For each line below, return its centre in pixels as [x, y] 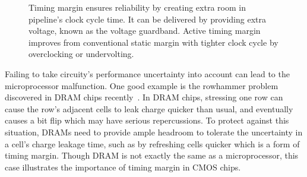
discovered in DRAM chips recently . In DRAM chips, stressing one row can [144, 97]
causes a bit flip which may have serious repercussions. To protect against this [147, 120]
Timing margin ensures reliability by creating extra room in [137, 7]
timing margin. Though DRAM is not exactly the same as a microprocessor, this [152, 155]
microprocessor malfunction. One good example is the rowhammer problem [142, 85]
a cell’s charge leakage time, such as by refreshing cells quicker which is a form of [152, 143]
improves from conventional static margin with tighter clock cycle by [153, 42]
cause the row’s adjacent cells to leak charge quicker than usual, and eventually [149, 108]
